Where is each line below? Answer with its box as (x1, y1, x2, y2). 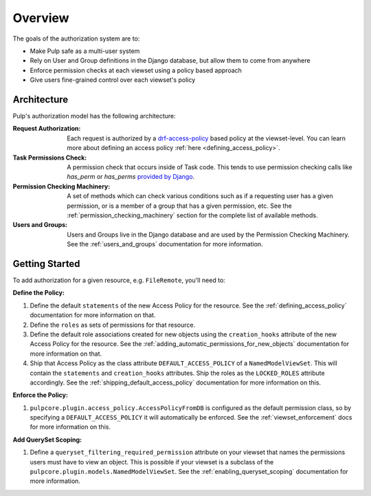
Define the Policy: (12, 289, 65, 297)
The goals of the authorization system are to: (12, 34, 140, 43)
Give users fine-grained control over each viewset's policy (30, 76, 196, 84)
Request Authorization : (12, 125, 81, 133)
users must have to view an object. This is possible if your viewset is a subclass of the (30, 457, 274, 466)
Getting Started (12, 258, 80, 270)
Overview (12, 10, 69, 25)
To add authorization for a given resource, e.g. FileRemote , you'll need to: (12, 276, 226, 284)
